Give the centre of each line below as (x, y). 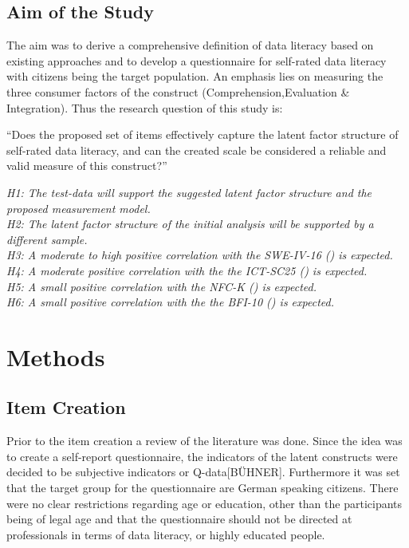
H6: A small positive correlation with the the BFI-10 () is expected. (170, 302)
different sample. (47, 239)
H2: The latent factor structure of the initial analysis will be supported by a (190, 224)
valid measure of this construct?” (87, 166)
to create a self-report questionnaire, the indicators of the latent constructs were (202, 456)
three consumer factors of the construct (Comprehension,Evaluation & (178, 91)
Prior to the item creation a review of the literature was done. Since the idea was (204, 441)
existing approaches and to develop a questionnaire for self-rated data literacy (197, 60)
